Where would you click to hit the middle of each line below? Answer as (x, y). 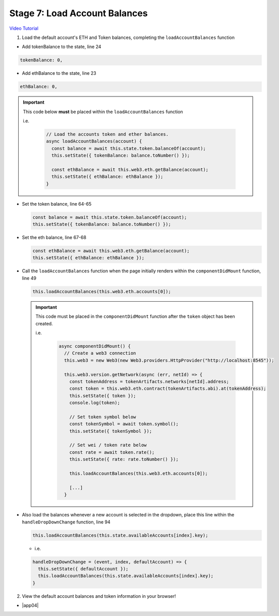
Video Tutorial (24, 28)
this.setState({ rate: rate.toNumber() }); (124, 459)
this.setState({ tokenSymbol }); (111, 431)
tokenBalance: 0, (41, 60)
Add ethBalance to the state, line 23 (59, 73)
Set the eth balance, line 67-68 (54, 238)
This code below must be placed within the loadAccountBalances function (103, 112)
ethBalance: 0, (39, 87)
